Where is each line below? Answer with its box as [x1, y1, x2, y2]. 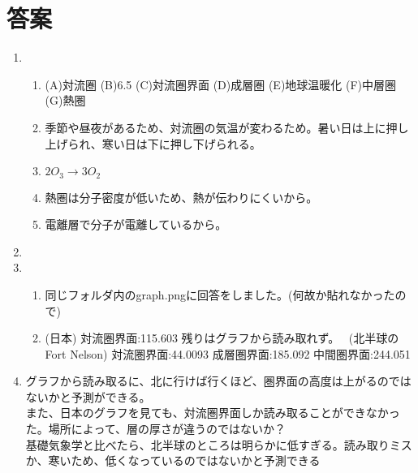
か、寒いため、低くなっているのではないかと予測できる [25, 452, 321, 469]
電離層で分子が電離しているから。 [45, 216, 227, 233]
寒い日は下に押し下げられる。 [101, 135, 261, 152]
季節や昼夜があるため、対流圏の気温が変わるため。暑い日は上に [45, 118, 386, 135]
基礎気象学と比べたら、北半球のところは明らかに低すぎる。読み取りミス [25, 436, 412, 453]
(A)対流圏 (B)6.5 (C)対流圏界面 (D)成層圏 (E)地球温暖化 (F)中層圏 [45, 75, 397, 92]
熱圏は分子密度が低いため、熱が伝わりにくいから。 [45, 188, 318, 205]
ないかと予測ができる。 [25, 388, 151, 405]
